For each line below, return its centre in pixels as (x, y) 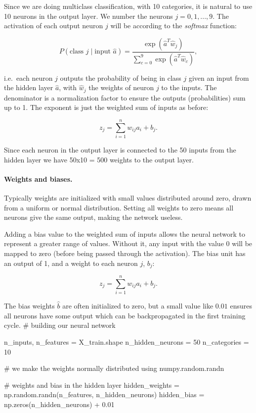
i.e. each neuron (28, 77)
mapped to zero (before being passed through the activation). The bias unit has (125, 253)
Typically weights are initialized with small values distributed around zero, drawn (128, 198)
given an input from (219, 77)
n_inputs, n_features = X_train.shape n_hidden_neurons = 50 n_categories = (127, 341)
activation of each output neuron (54, 26)
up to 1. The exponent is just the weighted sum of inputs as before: (106, 107)
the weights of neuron (121, 87)
